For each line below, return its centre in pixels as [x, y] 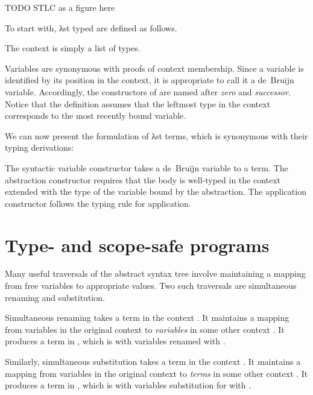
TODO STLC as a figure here [60, 7]
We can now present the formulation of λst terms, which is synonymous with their [156, 135]
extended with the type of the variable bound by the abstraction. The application [156, 191]
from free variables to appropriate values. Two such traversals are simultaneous [151, 286]
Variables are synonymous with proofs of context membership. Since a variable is [154, 68]
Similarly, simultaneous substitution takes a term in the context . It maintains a [153, 361]
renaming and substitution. [55, 297]
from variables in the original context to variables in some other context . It [145, 329]
